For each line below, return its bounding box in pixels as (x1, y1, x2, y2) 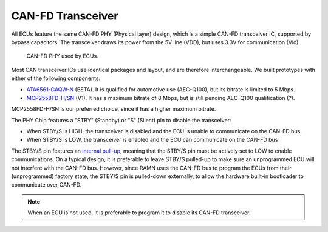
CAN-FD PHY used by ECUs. (26, 52, 98, 60)
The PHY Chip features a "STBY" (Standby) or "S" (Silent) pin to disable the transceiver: (11, 116, 231, 124)
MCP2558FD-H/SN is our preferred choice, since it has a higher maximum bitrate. (11, 105, 216, 113)
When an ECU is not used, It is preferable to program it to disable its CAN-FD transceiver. (27, 209, 251, 216)
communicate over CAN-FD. (11, 181, 82, 188)
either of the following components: (11, 75, 101, 82)
